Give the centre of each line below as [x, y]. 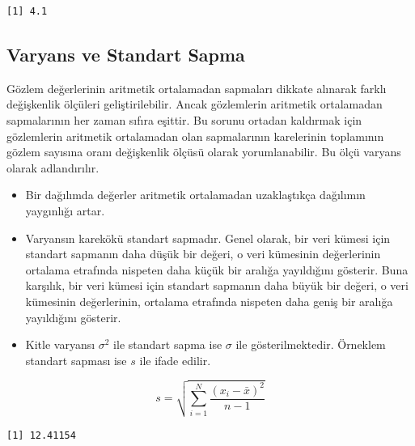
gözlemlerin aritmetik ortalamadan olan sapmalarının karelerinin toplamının [195, 136]
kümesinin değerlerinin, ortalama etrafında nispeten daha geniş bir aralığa [209, 301]
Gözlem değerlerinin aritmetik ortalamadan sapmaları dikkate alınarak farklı [197, 88]
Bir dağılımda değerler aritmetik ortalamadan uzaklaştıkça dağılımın [195, 195]
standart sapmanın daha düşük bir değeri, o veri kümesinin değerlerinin [203, 254]
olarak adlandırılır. [53, 167]
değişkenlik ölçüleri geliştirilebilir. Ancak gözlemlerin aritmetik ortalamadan [195, 104]
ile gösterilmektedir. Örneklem [311, 344]
